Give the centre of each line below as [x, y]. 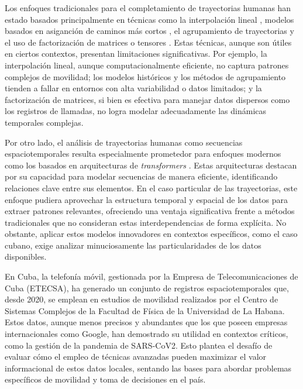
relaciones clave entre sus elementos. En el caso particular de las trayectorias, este [151, 187]
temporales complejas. [44, 122]
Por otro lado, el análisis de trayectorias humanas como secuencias [124, 142]
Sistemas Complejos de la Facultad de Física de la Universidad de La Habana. [145, 310]
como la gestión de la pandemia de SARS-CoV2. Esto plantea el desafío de [139, 345]
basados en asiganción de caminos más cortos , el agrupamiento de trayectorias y [149, 31]
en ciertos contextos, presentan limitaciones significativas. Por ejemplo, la [136, 54]
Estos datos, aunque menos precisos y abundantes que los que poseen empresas [146, 322]
